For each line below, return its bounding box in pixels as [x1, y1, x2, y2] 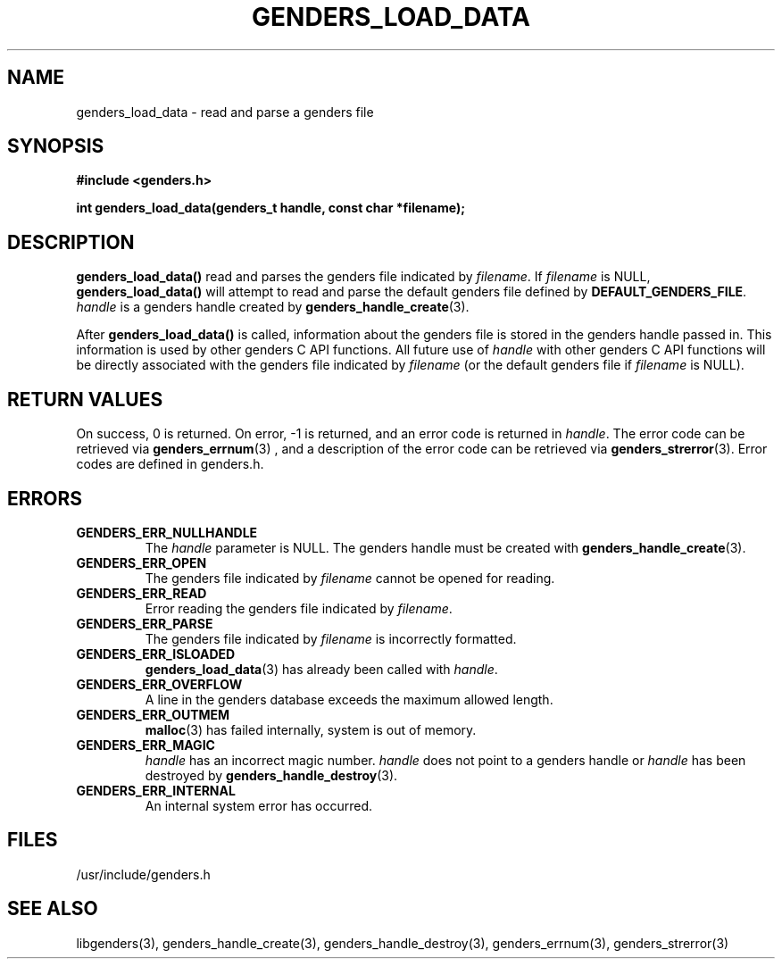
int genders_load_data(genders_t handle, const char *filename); [76, 200, 465, 216]
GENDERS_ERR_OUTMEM [76, 706, 230, 722]
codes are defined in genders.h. [76, 456, 264, 472]
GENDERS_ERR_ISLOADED [76, 645, 236, 662]
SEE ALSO [7, 897, 98, 920]
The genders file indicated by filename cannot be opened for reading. [145, 570, 555, 586]
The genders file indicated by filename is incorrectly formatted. [145, 630, 517, 646]
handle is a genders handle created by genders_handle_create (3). [76, 299, 470, 315]
